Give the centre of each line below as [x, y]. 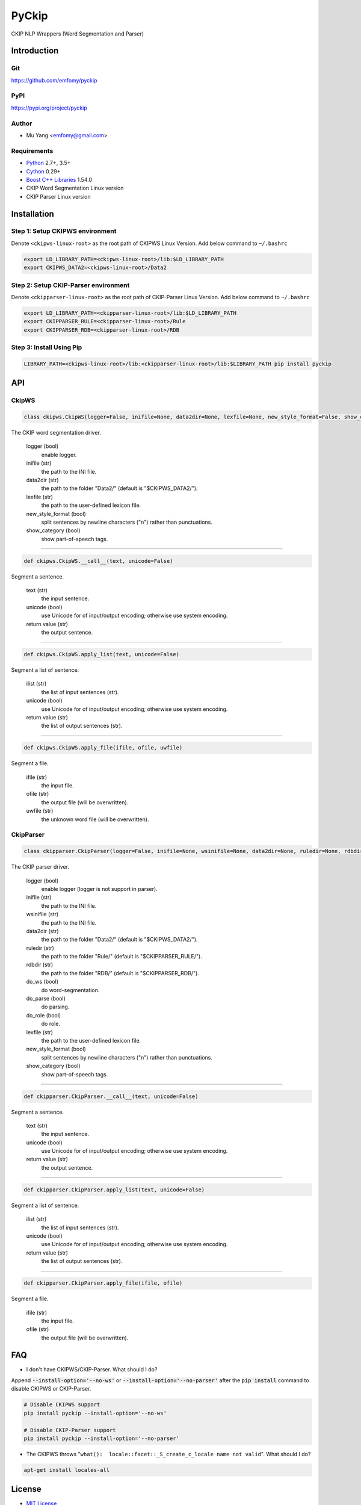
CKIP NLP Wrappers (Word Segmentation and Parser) [78, 34]
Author [22, 123]
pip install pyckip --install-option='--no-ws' [95, 1413]
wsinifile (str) [42, 914]
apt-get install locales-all [67, 1470]
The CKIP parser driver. [40, 867]
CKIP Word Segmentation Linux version [75, 188]
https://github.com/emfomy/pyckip [54, 80]
